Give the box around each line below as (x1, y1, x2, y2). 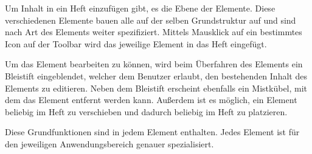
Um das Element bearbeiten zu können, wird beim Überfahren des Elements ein (5, 58, 303, 70)
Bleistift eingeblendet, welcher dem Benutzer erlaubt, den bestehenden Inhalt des (5, 69, 307, 82)
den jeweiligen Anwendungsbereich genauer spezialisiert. (5, 137, 214, 150)
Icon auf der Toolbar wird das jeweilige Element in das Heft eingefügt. (5, 37, 267, 50)
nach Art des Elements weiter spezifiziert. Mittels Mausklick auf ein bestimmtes (5, 25, 302, 38)
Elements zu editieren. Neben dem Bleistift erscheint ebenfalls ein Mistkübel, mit (5, 81, 308, 94)
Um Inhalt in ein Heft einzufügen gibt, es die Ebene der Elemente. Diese (5, 2, 276, 14)
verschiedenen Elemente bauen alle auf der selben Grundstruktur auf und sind (5, 13, 296, 26)
